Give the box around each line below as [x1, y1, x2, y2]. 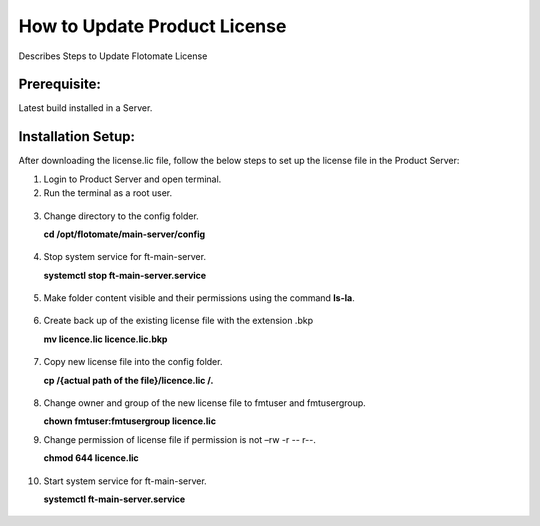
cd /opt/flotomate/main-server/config [43, 228, 206, 240]
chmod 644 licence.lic [43, 452, 139, 464]
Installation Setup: [18, 128, 135, 145]
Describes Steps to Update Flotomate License [18, 50, 208, 62]
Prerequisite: [18, 76, 102, 93]
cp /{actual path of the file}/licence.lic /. [43, 374, 214, 386]
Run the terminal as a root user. [43, 187, 173, 199]
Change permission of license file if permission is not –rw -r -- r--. [43, 433, 317, 445]
